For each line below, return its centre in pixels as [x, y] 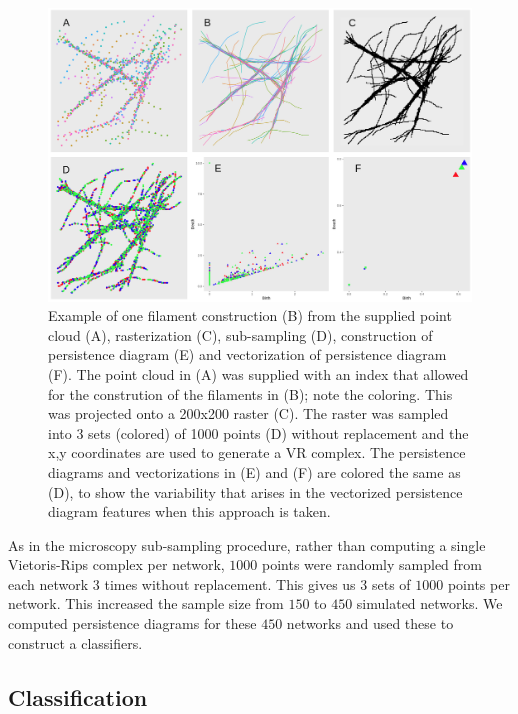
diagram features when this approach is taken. [189, 511]
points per [478, 583]
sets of [391, 583]
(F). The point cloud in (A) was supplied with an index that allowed [258, 373]
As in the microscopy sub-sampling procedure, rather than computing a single [247, 544]
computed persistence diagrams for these [132, 623]
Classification [78, 696]
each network [48, 583]
